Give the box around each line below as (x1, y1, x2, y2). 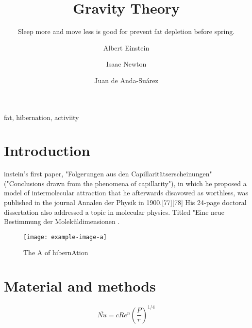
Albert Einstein (103, 42, 150, 52)
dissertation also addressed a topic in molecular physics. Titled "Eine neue (4, 207, 225, 217)
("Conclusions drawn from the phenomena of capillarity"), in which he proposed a (4, 178, 247, 188)
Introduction (4, 140, 90, 160)
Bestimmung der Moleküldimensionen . (4, 216, 120, 226)
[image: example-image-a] (23, 233, 107, 241)
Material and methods (4, 276, 156, 296)
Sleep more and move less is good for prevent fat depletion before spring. (17, 26, 235, 36)
